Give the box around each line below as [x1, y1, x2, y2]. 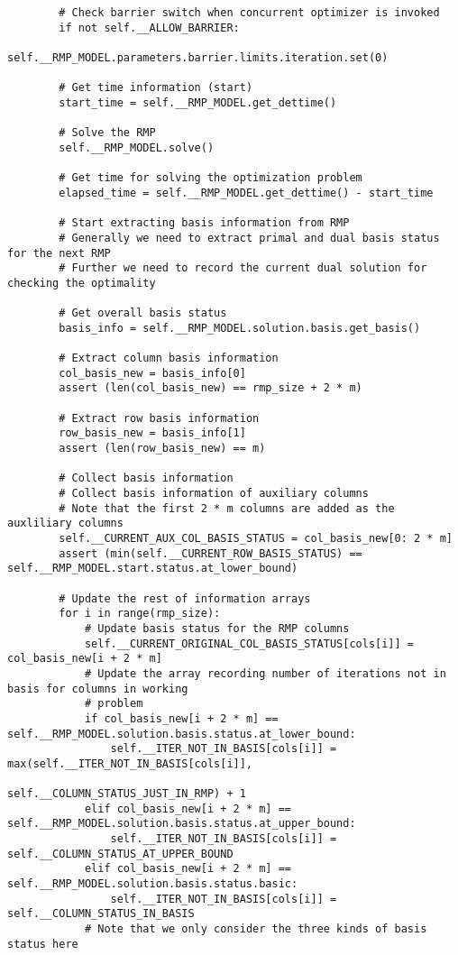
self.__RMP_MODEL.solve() [59, 141, 215, 154]
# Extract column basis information [59, 352, 279, 365]
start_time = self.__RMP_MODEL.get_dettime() [59, 96, 337, 109]
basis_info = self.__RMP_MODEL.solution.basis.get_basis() [59, 321, 421, 335]
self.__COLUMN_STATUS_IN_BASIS [7, 907, 195, 921]
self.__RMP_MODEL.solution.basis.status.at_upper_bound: [7, 817, 356, 831]
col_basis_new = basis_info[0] [59, 366, 246, 380]
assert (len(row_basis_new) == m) [59, 442, 266, 455]
